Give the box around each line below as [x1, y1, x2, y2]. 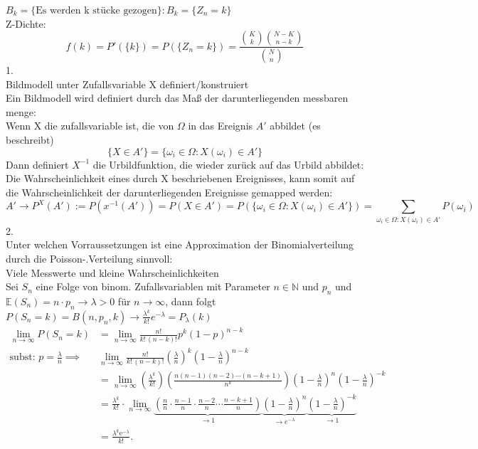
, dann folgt [165, 293, 216, 308]
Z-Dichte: [6, 16, 46, 31]
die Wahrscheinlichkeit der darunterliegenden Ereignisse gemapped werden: [6, 184, 333, 199]
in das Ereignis [188, 118, 253, 133]
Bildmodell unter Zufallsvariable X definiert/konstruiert [6, 76, 249, 91]
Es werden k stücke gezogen [36, 6, 157, 16]
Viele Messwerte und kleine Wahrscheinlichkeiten [6, 265, 219, 280]
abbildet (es [270, 118, 321, 133]
